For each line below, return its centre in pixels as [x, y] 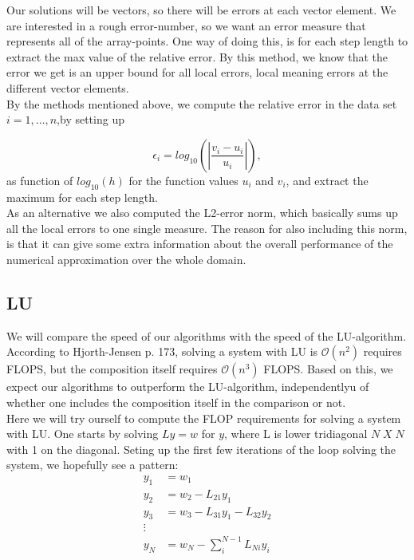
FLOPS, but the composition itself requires [112, 369]
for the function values [183, 180]
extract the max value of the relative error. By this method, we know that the [197, 56]
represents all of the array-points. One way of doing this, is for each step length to [207, 41]
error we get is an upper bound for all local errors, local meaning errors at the [197, 72]
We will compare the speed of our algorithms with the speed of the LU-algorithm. [207, 335]
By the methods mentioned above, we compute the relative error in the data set [202, 103]
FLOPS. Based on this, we [328, 369]
